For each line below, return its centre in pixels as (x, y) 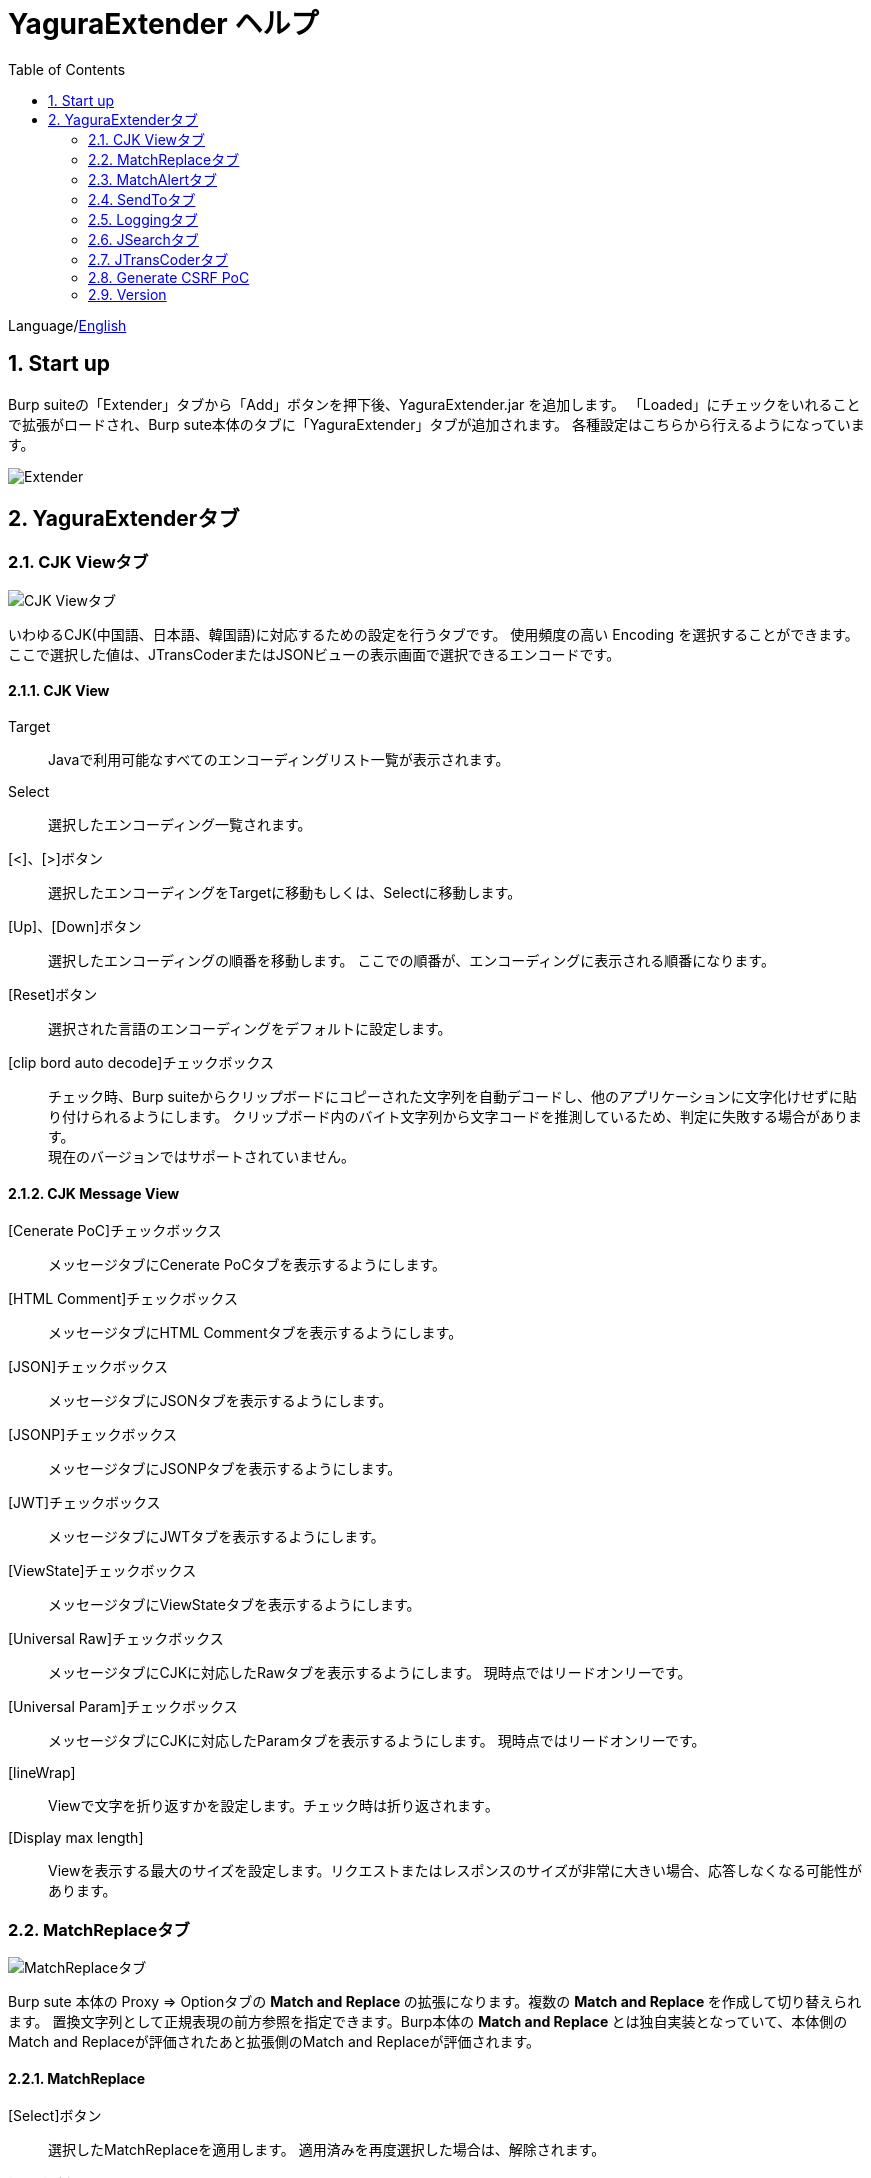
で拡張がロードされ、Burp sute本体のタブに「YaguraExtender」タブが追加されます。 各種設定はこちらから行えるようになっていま (436, 424)
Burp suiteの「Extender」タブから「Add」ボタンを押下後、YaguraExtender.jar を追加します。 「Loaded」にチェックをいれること (434, 404)
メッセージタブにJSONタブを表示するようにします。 (220, 1401)
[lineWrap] (42, 1773)
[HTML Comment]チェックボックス (123, 1299)
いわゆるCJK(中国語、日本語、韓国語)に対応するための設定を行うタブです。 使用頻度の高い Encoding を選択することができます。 (433, 634)
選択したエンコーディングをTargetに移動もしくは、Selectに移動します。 (285, 893)
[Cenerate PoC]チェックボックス (115, 1231)
